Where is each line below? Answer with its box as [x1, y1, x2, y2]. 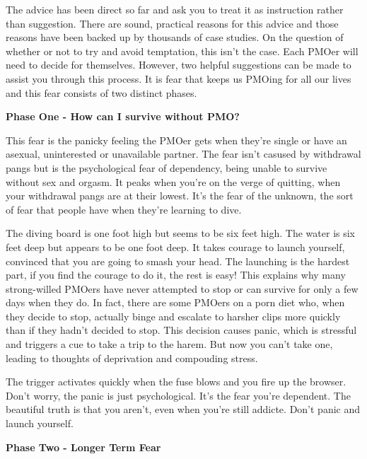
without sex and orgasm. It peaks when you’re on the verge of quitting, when [6, 174, 341, 189]
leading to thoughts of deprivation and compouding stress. [6, 350, 258, 365]
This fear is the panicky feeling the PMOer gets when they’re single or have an [6, 132, 347, 147]
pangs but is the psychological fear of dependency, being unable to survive [6, 160, 327, 175]
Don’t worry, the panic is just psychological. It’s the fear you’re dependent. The [6, 388, 351, 402]
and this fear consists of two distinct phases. [6, 85, 197, 100]
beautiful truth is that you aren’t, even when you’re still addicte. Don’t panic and [6, 402, 361, 417]
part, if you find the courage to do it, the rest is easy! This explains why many [6, 267, 346, 282]
